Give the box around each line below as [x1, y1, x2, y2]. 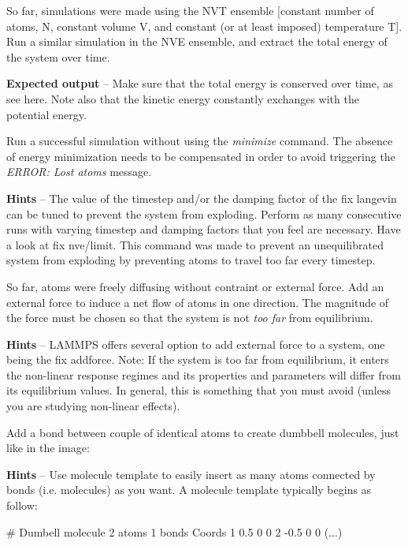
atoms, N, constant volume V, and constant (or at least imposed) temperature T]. [6, 17, 402, 34]
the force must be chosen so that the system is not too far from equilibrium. [6, 309, 373, 326]
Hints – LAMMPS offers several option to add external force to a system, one [6, 335, 385, 352]
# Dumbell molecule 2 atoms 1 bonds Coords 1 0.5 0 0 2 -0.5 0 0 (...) [6, 523, 343, 540]
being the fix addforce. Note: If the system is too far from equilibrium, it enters [6, 351, 389, 368]
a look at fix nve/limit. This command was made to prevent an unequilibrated [6, 236, 384, 252]
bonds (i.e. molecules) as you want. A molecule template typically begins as [6, 481, 372, 498]
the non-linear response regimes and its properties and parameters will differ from [6, 366, 401, 383]
